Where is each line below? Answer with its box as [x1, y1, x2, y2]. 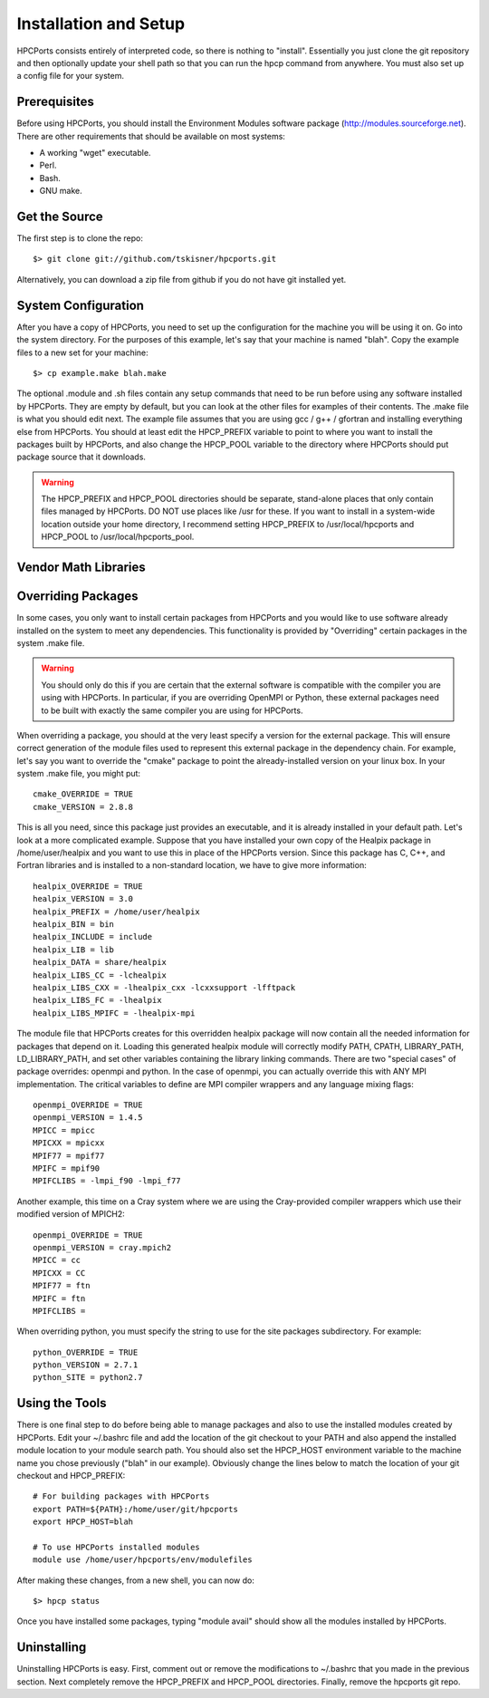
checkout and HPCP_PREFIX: [16, 1470, 126, 1481]
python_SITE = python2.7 [33, 1373, 143, 1383]
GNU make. [39, 186, 83, 197]
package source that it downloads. [16, 451, 147, 462]
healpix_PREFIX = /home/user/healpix [33, 906, 201, 917]
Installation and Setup [16, 14, 186, 34]
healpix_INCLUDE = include [33, 931, 153, 942]
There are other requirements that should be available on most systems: [16, 130, 285, 141]
